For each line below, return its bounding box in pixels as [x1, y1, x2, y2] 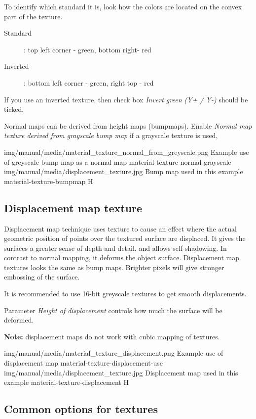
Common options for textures [4, 401, 158, 417]
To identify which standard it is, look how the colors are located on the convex [4, 1, 242, 11]
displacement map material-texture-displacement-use [4, 358, 163, 368]
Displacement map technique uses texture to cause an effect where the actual [4, 223, 237, 233]
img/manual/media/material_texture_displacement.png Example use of [4, 348, 223, 358]
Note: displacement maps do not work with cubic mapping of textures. [4, 331, 220, 341]
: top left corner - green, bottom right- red [24, 44, 151, 54]
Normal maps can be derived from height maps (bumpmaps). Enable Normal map [4, 120, 252, 131]
